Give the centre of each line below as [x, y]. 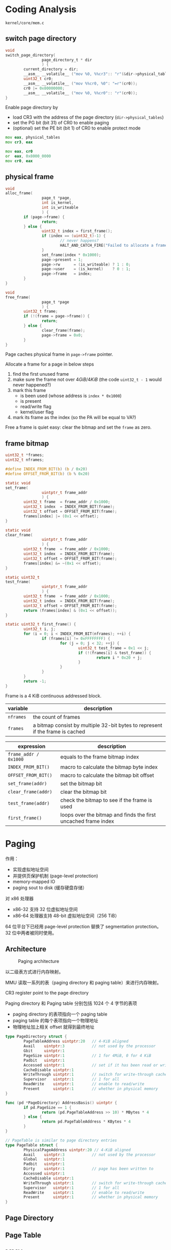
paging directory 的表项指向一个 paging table [60, 1014]
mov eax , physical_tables [33, 138]
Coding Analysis [41, 9]
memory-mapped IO [34, 881]
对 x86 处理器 [20, 898]
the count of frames [56, 717]
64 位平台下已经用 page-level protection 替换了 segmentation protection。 [83, 926]
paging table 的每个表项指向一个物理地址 [55, 1021]
